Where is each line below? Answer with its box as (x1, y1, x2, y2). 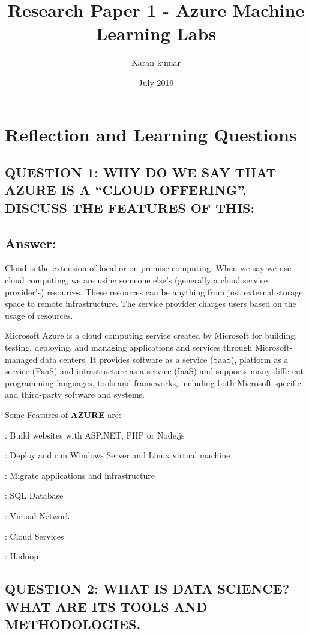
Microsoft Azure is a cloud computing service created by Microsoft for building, (5, 329, 298, 342)
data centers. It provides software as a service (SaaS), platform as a (40, 352, 289, 365)
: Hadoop (5, 550, 39, 562)
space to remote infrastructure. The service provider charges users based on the (5, 297, 296, 310)
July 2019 (138, 76, 174, 88)
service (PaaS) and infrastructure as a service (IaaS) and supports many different (5, 365, 304, 377)
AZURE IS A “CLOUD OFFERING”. (5, 180, 247, 199)
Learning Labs (95, 21, 217, 46)
